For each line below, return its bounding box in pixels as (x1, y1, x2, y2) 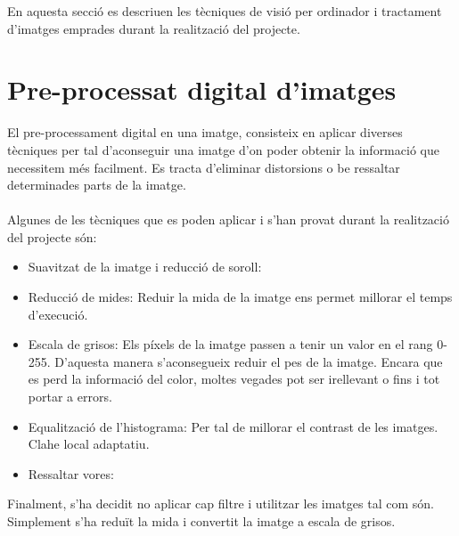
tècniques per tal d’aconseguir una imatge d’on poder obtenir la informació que (7, 140, 439, 158)
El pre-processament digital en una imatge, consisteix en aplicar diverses (7, 123, 403, 142)
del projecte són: (7, 227, 97, 246)
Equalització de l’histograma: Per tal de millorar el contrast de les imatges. (28, 417, 439, 435)
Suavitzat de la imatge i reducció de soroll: (28, 257, 262, 276)
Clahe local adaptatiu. (28, 434, 150, 453)
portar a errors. (28, 387, 112, 406)
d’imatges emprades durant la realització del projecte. (7, 19, 300, 37)
